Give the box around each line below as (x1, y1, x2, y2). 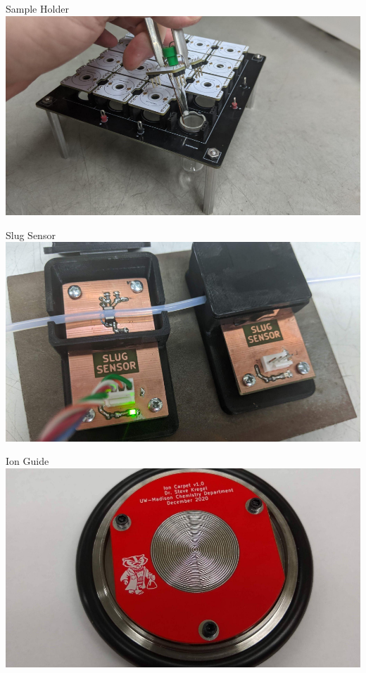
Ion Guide (6, 454, 49, 468)
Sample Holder (6, 1, 69, 15)
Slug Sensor (6, 227, 56, 242)
